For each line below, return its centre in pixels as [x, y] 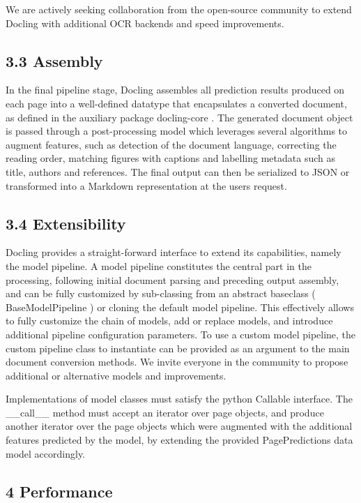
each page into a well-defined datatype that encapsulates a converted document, [176, 103]
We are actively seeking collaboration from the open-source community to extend [179, 9]
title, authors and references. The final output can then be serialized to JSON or [178, 171]
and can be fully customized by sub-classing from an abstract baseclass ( [161, 293]
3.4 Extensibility [66, 223]
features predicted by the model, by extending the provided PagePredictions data [179, 440]
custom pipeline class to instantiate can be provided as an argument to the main [178, 348]
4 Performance [59, 491]
